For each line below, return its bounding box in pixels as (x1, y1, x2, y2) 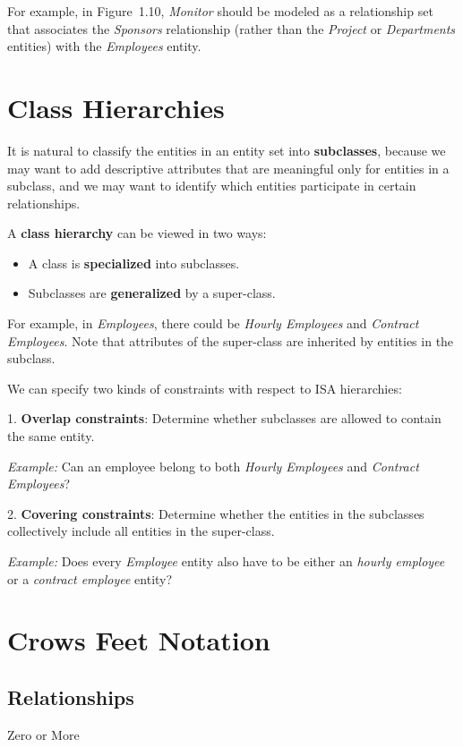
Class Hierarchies (7, 89, 225, 125)
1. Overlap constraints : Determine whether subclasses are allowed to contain (7, 409, 442, 428)
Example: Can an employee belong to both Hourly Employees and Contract (7, 456, 419, 475)
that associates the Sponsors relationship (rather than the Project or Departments (7, 19, 456, 38)
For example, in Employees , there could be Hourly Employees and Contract (7, 314, 419, 333)
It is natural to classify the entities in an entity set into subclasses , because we (7, 140, 446, 159)
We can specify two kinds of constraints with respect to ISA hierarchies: (7, 378, 402, 397)
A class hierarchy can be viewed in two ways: (7, 224, 267, 242)
